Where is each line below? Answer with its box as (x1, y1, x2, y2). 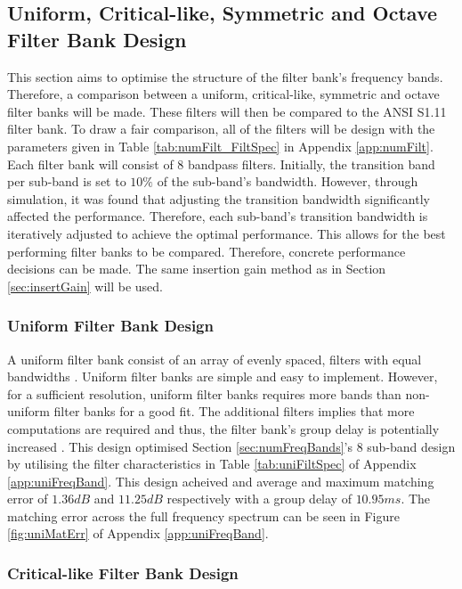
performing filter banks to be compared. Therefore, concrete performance (7, 241, 406, 260)
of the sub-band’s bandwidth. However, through (157, 172, 418, 191)
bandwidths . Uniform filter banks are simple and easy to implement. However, (7, 367, 438, 386)
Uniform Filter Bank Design (7, 315, 214, 337)
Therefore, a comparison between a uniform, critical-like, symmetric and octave (7, 85, 440, 103)
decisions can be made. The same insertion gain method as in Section (7, 259, 386, 278)
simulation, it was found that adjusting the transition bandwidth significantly (7, 189, 430, 208)
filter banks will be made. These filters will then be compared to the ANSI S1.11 (7, 102, 447, 120)
